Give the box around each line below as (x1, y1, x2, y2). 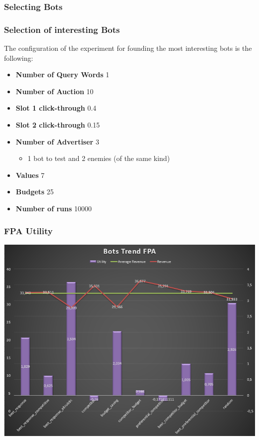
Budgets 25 (15, 186, 54, 197)
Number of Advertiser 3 (15, 136, 99, 147)
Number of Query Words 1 (15, 69, 110, 80)
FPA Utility (4, 224, 53, 237)
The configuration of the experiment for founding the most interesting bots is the (4, 43, 252, 53)
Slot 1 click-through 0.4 (15, 103, 97, 113)
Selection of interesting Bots (4, 23, 120, 35)
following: (4, 52, 33, 63)
